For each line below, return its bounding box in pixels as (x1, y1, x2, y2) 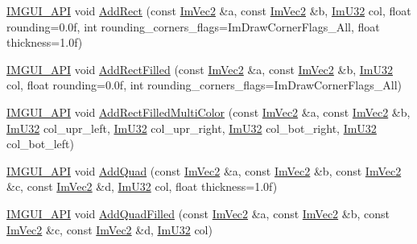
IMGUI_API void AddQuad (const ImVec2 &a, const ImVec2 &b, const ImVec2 (6, 162, 402, 179)
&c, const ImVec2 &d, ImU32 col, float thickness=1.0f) (6, 178, 278, 195)
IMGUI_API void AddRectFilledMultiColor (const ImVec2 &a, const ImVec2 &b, (6, 103, 411, 120)
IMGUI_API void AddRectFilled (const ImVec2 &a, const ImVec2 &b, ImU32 (6, 60, 393, 77)
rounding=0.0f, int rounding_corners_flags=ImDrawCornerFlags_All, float (6, 18, 380, 35)
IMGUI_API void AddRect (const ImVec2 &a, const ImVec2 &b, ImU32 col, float (6, 2, 411, 19)
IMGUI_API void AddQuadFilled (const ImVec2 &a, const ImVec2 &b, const (6, 205, 390, 221)
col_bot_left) (6, 135, 75, 152)
